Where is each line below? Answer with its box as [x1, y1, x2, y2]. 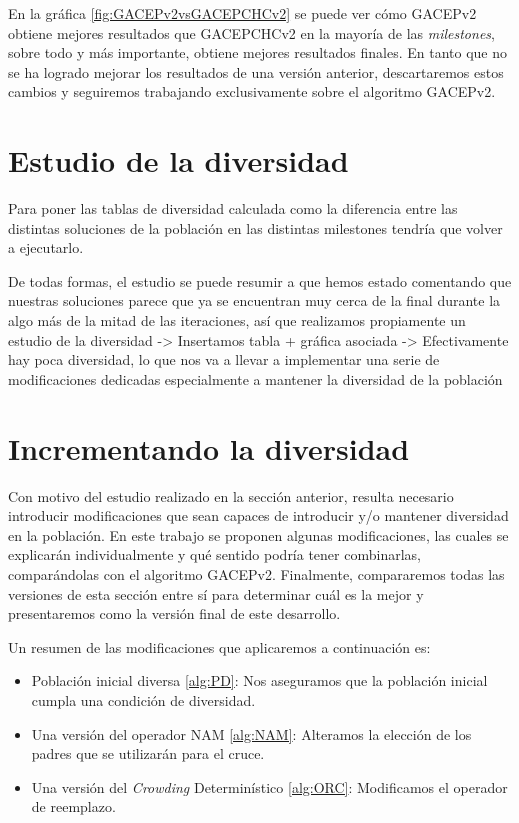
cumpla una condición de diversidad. [31, 689, 256, 710]
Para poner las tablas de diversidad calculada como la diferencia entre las [8, 198, 458, 219]
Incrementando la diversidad [8, 427, 410, 468]
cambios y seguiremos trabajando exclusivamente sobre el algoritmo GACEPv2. [8, 81, 496, 102]
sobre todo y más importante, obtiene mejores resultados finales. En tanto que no [8, 42, 507, 63]
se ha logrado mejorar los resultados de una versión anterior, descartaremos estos [8, 61, 504, 82]
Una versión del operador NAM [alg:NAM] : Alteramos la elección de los [31, 723, 472, 744]
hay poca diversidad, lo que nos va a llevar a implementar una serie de [8, 349, 440, 370]
